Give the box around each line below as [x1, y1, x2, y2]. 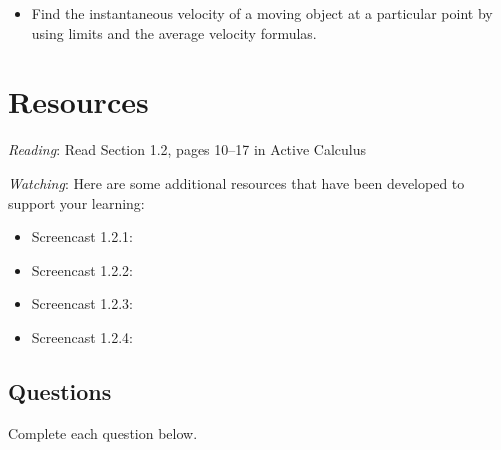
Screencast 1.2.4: [31, 326, 134, 347]
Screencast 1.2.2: [31, 259, 134, 280]
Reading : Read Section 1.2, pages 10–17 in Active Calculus [8, 139, 367, 160]
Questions [8, 375, 112, 406]
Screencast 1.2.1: [31, 226, 134, 247]
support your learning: [8, 192, 145, 213]
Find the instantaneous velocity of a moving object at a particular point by [31, 3, 493, 23]
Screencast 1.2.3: [31, 293, 134, 314]
